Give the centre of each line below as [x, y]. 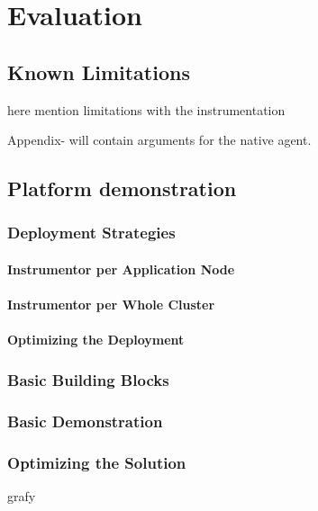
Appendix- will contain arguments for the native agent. [159, 140]
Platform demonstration [122, 188]
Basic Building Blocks [88, 379]
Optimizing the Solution [97, 462]
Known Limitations [99, 72]
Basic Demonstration [85, 421]
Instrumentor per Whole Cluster [111, 305]
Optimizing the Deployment [96, 340]
